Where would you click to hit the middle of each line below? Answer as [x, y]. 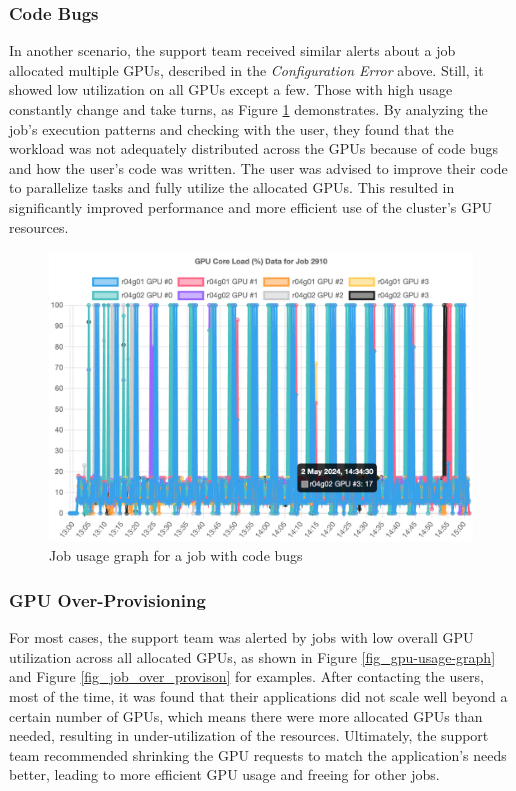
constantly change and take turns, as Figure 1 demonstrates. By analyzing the [248, 109]
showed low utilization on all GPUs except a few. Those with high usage [231, 89]
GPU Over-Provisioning [107, 599]
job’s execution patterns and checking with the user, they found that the [231, 128]
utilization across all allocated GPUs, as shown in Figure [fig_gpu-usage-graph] [252, 656]
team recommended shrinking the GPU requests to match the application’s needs [258, 754]
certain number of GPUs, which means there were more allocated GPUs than [246, 715]
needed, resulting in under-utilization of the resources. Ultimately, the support [249, 735]
